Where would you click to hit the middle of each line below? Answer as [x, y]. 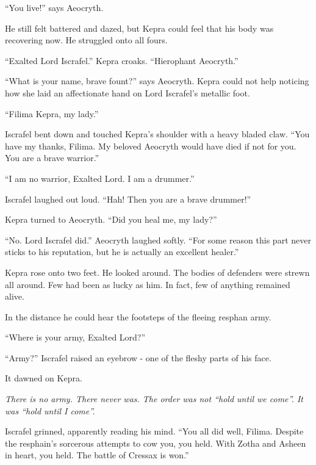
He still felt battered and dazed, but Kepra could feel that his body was [139, 28]
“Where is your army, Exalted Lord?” [75, 337]
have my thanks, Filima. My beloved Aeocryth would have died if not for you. [151, 146]
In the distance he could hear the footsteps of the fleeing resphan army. [138, 316]
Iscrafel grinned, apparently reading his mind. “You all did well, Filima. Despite [154, 431]
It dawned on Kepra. [44, 378]
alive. [15, 296]
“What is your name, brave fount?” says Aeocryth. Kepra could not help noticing [157, 81]
